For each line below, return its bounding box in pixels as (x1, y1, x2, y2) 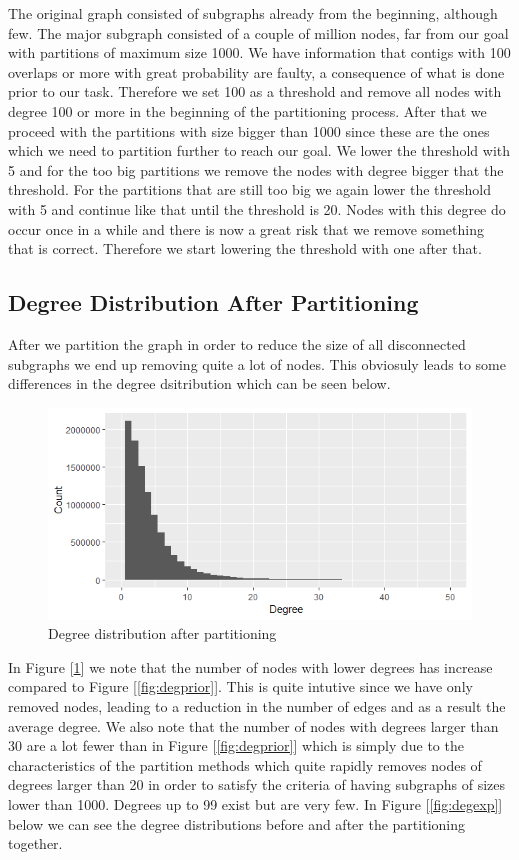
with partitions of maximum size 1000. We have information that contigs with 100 (8, 42, 511, 63)
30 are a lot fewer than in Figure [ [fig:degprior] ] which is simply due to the (8, 735, 464, 756)
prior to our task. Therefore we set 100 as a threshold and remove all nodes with (8, 81, 502, 102)
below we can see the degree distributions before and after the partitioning (8, 813, 465, 834)
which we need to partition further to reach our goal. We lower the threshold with (8, 140, 511, 161)
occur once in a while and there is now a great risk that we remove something (8, 218, 484, 239)
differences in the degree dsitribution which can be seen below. (8, 373, 391, 394)
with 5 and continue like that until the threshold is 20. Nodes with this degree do (8, 198, 506, 219)
